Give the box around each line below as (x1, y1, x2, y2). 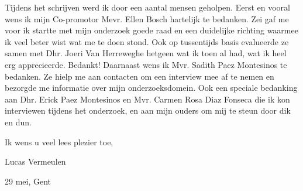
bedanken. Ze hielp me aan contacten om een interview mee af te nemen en (5, 70, 274, 82)
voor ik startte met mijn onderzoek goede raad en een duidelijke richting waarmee (5, 24, 298, 36)
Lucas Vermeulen (5, 155, 66, 168)
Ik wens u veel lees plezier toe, (5, 135, 113, 148)
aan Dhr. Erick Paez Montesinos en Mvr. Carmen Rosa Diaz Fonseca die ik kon (5, 93, 290, 105)
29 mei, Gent (5, 175, 51, 187)
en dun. (5, 115, 32, 128)
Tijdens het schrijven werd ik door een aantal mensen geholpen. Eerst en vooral (5, 1, 290, 13)
